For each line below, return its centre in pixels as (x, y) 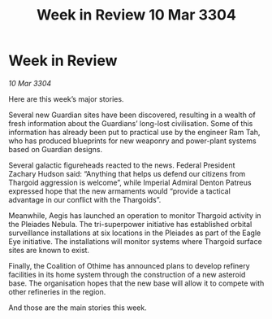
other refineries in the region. (57, 291)
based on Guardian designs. (56, 149)
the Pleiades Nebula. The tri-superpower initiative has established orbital (130, 224)
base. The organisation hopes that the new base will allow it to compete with (136, 283)
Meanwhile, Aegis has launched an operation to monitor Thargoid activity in (135, 215)
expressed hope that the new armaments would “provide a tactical (120, 191)
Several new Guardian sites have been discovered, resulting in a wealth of (132, 115)
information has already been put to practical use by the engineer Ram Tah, (134, 132)
